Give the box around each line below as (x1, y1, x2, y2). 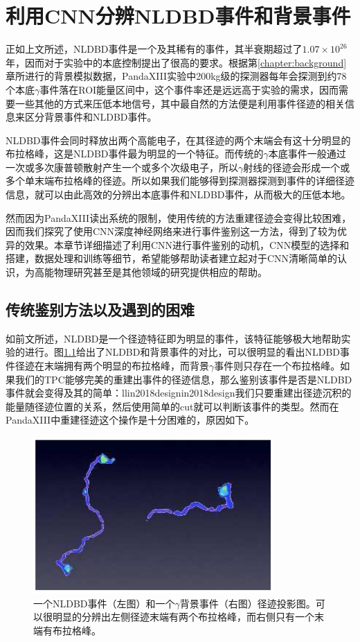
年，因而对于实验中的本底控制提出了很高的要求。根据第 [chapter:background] (6, 55, 347, 69)
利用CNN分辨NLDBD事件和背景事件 (6, 1, 351, 30)
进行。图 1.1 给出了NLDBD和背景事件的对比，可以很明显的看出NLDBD (24, 345, 341, 359)
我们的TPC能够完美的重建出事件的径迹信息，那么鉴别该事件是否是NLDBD (15, 372, 352, 386)
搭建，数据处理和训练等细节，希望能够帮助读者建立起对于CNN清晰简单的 (6, 251, 338, 266)
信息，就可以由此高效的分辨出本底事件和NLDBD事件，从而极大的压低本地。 (6, 187, 351, 202)
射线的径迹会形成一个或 (243, 159, 350, 174)
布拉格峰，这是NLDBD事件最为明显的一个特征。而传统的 (6, 146, 264, 161)
